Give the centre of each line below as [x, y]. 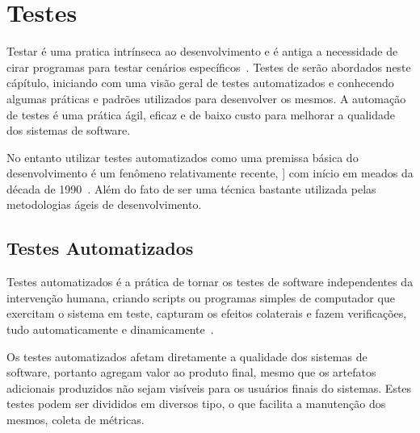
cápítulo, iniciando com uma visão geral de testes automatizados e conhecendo [200, 83]
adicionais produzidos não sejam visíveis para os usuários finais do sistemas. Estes [209, 387]
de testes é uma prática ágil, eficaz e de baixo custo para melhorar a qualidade [201, 114]
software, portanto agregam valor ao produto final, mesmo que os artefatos [191, 372]
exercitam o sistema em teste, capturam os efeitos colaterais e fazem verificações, [207, 313]
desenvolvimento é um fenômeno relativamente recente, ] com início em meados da [210, 173]
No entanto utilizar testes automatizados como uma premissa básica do [183, 157]
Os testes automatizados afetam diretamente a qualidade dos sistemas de [187, 356]
